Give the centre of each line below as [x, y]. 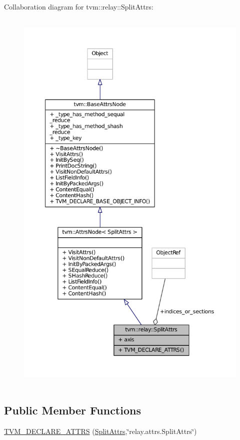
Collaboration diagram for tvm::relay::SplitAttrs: [79, 7]
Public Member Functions [72, 410]
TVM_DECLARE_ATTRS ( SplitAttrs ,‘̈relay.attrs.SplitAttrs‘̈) [100, 431]
